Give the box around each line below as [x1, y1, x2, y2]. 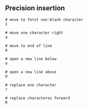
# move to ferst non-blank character [5, 17, 84, 22]
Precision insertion [5, 4, 65, 12]
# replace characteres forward [5, 96, 70, 101]
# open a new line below [5, 56, 57, 61]
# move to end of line [5, 43, 52, 48]
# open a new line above [5, 69, 57, 74]
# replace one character [5, 82, 57, 88]
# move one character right [5, 30, 64, 35]
